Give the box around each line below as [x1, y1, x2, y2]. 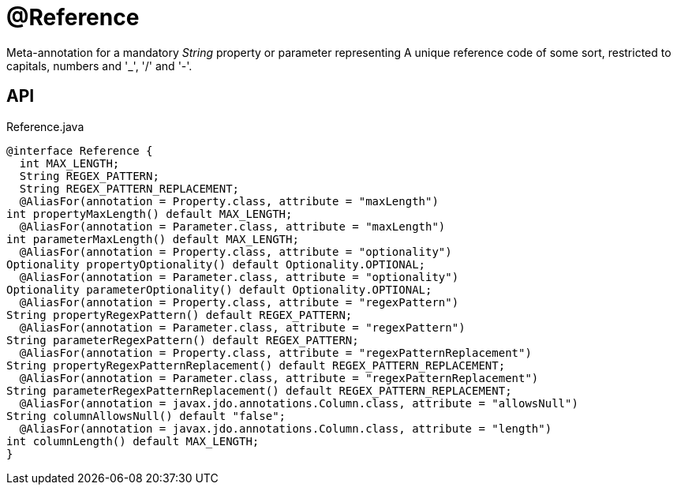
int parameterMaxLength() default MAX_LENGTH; [6, 232, 299, 245]
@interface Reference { [6, 144, 153, 157]
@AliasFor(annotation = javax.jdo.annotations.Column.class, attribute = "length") [19, 422, 552, 435]
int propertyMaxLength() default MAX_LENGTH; [6, 207, 293, 220]
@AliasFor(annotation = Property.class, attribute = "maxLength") [19, 194, 439, 208]
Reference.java [6, 119, 84, 133]
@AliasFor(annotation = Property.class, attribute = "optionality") [19, 245, 452, 258]
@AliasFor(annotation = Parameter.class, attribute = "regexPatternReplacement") [19, 371, 539, 384]
